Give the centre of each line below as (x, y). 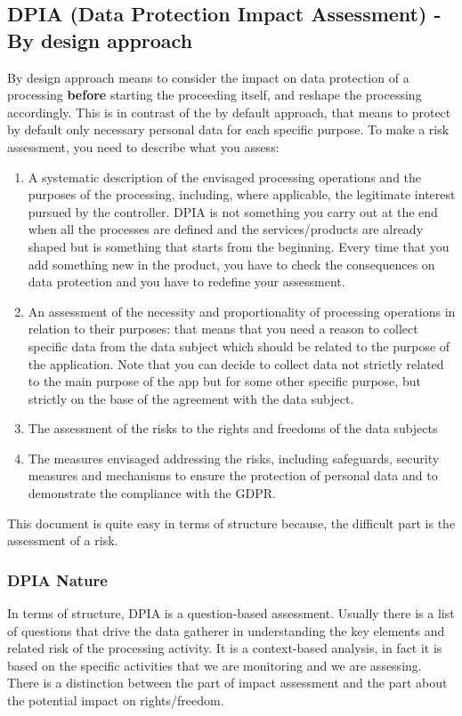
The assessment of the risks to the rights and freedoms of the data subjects (233, 428)
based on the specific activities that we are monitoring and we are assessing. (215, 665)
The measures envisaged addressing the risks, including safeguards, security (234, 458)
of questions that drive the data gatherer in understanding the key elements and (226, 630)
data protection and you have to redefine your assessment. (186, 282)
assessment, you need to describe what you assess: (143, 146)
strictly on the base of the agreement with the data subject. (191, 398)
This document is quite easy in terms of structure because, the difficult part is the (231, 523)
